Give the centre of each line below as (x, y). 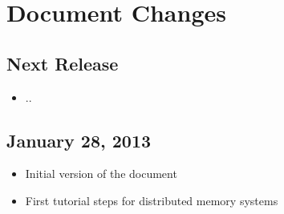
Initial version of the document (101, 174)
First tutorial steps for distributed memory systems (152, 200)
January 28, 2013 (79, 140)
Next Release (63, 63)
